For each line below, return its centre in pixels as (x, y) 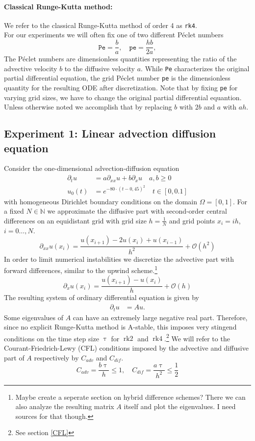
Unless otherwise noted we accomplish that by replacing (88, 107)
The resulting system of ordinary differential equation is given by (102, 297)
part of (14, 357)
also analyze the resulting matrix (65, 406)
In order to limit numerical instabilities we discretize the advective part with (119, 259)
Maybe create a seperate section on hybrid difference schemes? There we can (130, 397)
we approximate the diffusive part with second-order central (137, 211)
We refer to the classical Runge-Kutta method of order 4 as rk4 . (101, 25)
